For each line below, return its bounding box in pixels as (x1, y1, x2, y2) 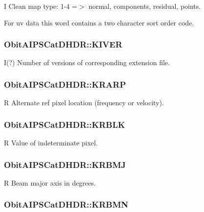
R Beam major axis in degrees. (4, 177, 96, 188)
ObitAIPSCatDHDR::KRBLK (4, 118, 125, 130)
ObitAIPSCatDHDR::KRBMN (4, 198, 128, 211)
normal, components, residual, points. (88, 1, 201, 11)
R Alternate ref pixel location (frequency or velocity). (4, 97, 164, 108)
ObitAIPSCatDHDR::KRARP (4, 78, 126, 90)
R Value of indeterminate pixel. (4, 138, 98, 148)
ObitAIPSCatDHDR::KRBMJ (4, 158, 126, 170)
